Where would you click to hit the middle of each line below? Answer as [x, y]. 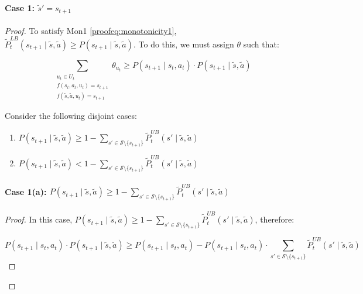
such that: [261, 44]
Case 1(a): [26, 191]
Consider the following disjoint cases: [71, 116]
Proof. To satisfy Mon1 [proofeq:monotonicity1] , [91, 30]
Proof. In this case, [39, 219]
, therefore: [275, 219]
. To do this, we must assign [184, 44]
